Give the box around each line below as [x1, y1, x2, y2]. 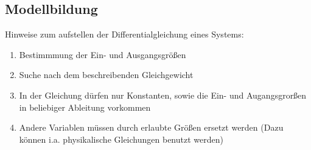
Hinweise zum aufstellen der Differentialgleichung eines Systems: [5, 28, 244, 41]
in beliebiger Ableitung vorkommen [19, 100, 151, 113]
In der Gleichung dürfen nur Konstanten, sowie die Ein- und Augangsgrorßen [19, 88, 307, 101]
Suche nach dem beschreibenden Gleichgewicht [19, 68, 194, 81]
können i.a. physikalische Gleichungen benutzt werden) [19, 132, 223, 145]
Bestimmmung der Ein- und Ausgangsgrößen [19, 48, 186, 60]
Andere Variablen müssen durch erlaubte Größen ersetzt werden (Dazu [19, 121, 284, 134]
